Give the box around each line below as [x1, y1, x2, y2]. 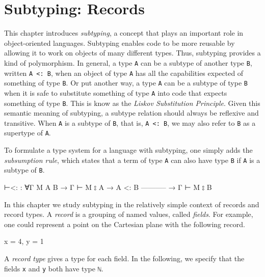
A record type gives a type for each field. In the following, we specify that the [4, 253, 245, 263]
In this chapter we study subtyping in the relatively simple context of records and [4, 199, 259, 209]
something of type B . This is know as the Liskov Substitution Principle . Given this [4, 97, 260, 108]
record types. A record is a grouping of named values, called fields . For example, [4, 209, 253, 219]
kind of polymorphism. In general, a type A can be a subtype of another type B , [4, 57, 252, 68]
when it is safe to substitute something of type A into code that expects [4, 87, 227, 98]
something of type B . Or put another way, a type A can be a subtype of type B [4, 77, 248, 88]
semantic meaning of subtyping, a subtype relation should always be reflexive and [4, 107, 259, 118]
